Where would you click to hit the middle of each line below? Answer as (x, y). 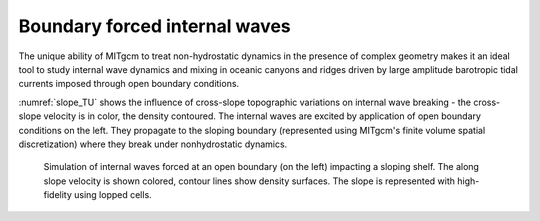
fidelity (57, 195)
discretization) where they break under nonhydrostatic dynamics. (153, 144)
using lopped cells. (112, 195)
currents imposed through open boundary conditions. (129, 84)
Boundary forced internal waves (155, 26)
